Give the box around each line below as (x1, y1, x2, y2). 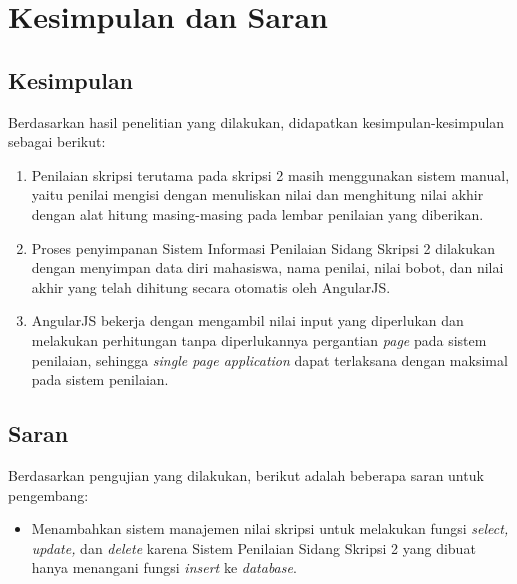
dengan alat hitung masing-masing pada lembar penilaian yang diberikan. (31, 203, 484, 224)
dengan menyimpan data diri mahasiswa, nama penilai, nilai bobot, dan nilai (31, 257, 504, 278)
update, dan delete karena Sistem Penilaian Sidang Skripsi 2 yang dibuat (31, 537, 476, 558)
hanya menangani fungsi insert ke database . (31, 557, 297, 578)
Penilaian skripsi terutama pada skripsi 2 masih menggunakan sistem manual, (31, 164, 510, 185)
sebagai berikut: (8, 131, 106, 152)
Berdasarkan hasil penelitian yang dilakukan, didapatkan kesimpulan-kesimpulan (8, 111, 505, 132)
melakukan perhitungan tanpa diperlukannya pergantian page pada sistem (31, 329, 487, 350)
